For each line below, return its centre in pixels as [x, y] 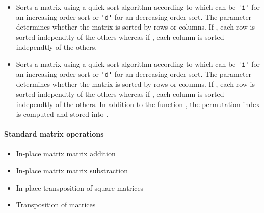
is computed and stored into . [62, 114]
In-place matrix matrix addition [66, 153]
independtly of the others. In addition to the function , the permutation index [138, 104]
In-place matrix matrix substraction [72, 170]
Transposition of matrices [56, 205]
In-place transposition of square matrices [80, 187]
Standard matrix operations [54, 134]
